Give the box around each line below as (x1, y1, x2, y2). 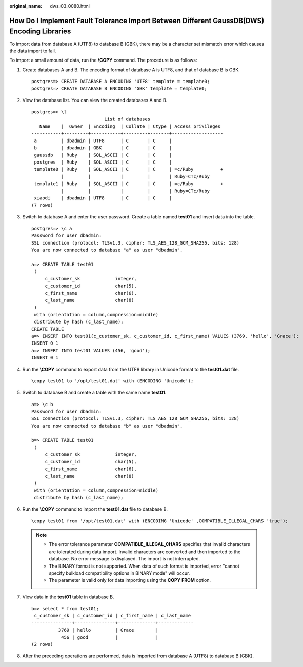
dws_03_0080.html (50, 3, 90, 9)
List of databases (104, 116, 151, 122)
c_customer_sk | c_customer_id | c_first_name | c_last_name (34, 613, 191, 619)
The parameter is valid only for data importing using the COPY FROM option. (49, 577, 211, 583)
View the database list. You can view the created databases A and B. (22, 97, 168, 103)
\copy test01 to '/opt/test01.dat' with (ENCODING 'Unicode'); (31, 378, 194, 384)
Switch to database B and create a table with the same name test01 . (22, 390, 167, 396)
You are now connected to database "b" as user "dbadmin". (31, 423, 183, 429)
